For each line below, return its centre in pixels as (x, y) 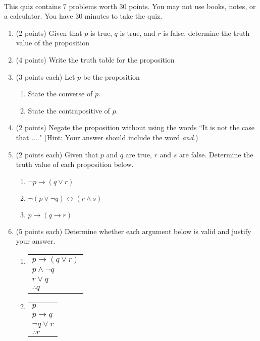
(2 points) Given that (49, 33)
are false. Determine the (216, 154)
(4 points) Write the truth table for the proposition (95, 59)
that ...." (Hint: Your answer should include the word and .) (107, 137)
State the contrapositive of (69, 110)
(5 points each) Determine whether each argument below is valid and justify (134, 231)
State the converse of (60, 94)
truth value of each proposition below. (75, 164)
